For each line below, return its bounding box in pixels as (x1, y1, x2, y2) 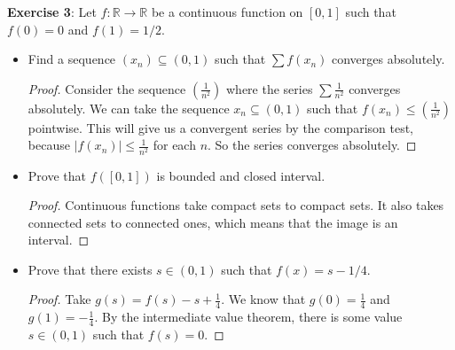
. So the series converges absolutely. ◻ (208, 136, 417, 154)
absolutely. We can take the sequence (27, 98, 230, 117)
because (27, 136, 70, 154)
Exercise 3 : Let (7, 3, 97, 20)
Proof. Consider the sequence (27, 79, 186, 97)
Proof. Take (27, 290, 91, 308)
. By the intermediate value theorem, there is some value (94, 307, 403, 326)
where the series (225, 79, 313, 97)
